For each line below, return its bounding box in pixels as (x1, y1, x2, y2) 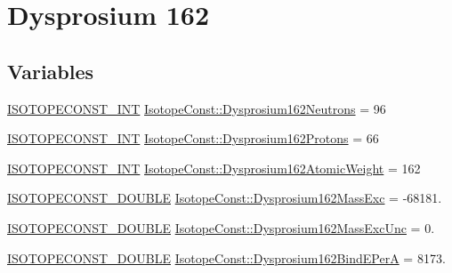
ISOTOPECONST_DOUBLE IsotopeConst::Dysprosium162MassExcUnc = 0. (7, 218, 435, 237)
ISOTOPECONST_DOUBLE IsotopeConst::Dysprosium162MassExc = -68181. (7, 189, 442, 207)
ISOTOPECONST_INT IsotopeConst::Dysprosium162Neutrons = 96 (7, 99, 386, 117)
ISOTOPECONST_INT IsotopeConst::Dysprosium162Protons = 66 (7, 129, 379, 148)
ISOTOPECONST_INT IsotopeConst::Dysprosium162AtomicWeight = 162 (7, 158, 421, 177)
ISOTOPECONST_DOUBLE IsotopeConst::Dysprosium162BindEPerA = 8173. (7, 248, 446, 267)
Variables (7, 57, 94, 84)
